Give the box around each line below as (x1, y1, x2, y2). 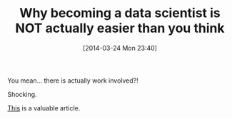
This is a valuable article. (7, 103, 81, 112)
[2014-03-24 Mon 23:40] (83, 43, 157, 52)
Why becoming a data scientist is (19, 5, 221, 21)
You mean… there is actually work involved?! (7, 76, 139, 85)
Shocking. (7, 90, 37, 98)
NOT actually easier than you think (15, 20, 225, 36)
